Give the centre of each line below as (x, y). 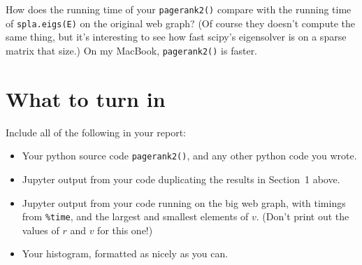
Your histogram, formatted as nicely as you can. (125, 253)
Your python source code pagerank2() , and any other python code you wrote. (189, 156)
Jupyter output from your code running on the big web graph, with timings (184, 202)
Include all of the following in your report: (96, 132)
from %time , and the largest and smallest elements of (135, 216)
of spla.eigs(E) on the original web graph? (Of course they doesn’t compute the (180, 23)
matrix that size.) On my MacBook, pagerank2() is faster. (132, 50)
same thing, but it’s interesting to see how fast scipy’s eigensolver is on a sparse (176, 37)
